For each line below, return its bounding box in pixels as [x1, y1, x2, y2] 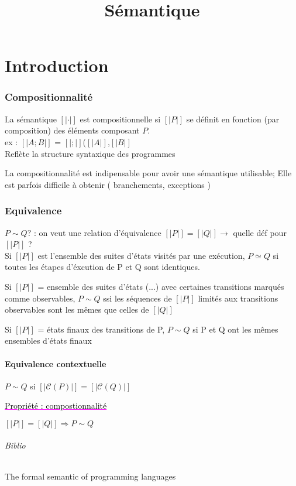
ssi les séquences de [103, 292, 172, 304]
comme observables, [5, 292, 75, 304]
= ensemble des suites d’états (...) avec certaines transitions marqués [37, 280, 284, 292]
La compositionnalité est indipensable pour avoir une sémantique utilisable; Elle [5, 167, 292, 179]
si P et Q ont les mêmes [192, 323, 278, 335]
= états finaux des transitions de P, [37, 323, 165, 335]
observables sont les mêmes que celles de [5, 303, 149, 316]
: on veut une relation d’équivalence [33, 226, 161, 238]
